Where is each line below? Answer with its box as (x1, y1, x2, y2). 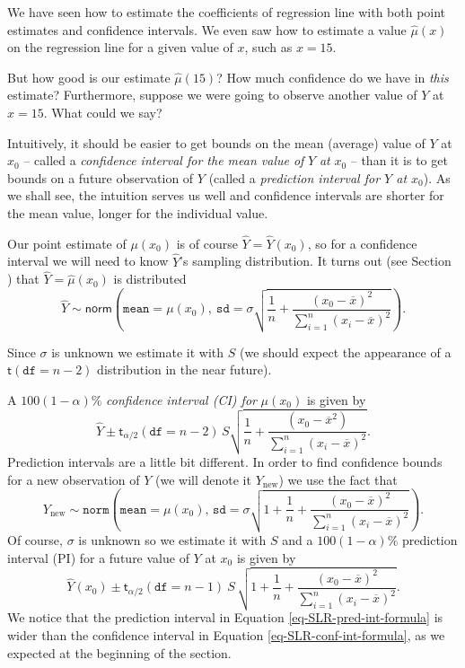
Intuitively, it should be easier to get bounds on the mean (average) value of (7, 133, 426, 152)
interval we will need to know (7, 251, 169, 270)
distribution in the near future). (97, 360, 272, 379)
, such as (244, 38, 293, 57)
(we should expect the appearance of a (240, 342, 452, 361)
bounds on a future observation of (7, 168, 194, 187)
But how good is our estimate (7, 67, 171, 86)
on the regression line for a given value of (7, 38, 233, 57)
